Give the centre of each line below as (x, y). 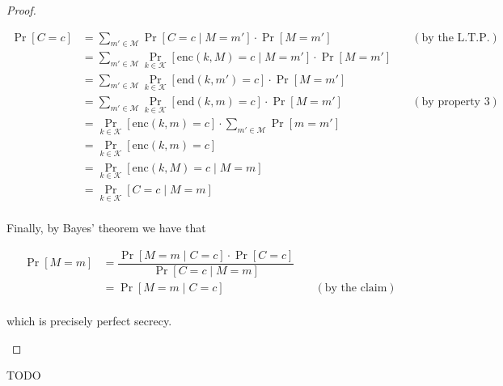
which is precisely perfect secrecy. (89, 320)
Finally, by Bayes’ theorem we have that (106, 228)
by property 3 (456, 102)
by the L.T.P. (456, 38)
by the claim (356, 288)
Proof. (21, 10)
